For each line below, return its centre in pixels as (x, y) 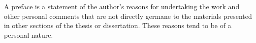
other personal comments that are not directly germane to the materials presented (128, 16)
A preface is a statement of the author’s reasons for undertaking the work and (122, 6)
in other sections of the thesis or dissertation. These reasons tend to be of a (118, 25)
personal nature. (29, 35)
